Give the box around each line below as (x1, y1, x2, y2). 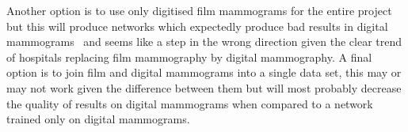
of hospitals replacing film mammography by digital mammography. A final (6, 48, 372, 65)
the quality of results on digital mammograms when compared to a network (6, 95, 373, 111)
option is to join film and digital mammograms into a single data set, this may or (6, 64, 402, 81)
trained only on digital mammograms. (6, 111, 190, 127)
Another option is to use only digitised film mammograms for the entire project (6, 2, 392, 18)
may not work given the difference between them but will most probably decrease (6, 79, 402, 96)
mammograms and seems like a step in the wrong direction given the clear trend (6, 33, 402, 50)
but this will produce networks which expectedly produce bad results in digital (6, 17, 388, 34)
